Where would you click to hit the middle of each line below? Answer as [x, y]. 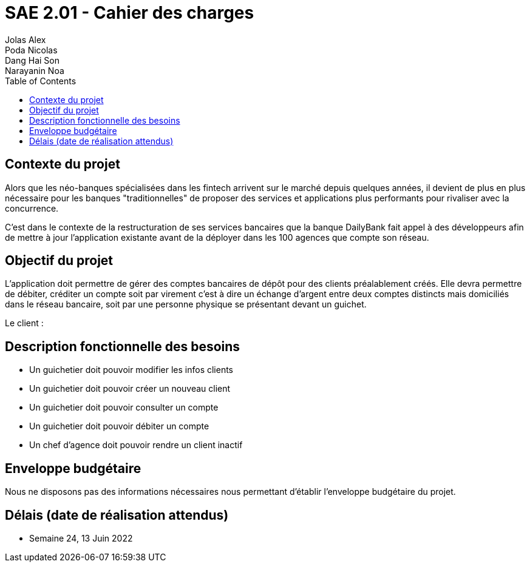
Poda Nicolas [31, 50]
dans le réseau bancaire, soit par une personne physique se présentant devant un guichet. [186, 304]
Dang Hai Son [32, 60]
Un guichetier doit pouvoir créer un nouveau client [130, 389]
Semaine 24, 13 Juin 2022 [81, 538]
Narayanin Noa [35, 70]
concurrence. [32, 208]
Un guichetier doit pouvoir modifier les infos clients [131, 370]
